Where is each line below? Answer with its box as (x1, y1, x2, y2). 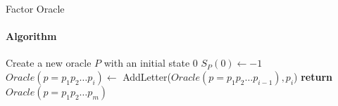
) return (294, 69, 332, 84)
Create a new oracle (6, 55, 92, 70)
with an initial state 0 (104, 55, 198, 70)
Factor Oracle (6, 1, 65, 15)
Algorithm (6, 29, 57, 44)
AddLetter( (123, 69, 171, 84)
